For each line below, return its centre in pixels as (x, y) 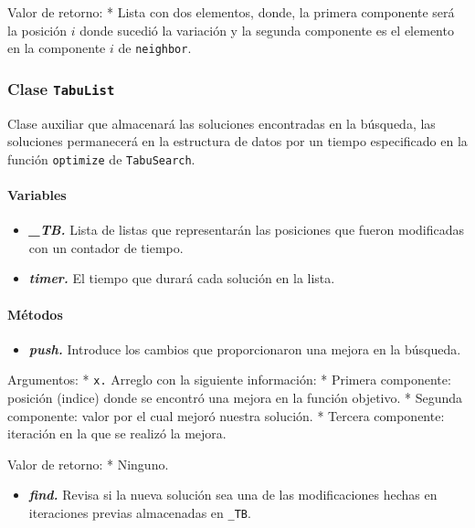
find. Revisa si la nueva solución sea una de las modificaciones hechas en (233, 495)
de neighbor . (155, 48)
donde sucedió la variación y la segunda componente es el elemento (267, 30)
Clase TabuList (61, 88)
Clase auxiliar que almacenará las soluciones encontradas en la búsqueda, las (222, 123)
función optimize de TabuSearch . (101, 158)
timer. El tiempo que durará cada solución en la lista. (182, 278)
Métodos (35, 314)
